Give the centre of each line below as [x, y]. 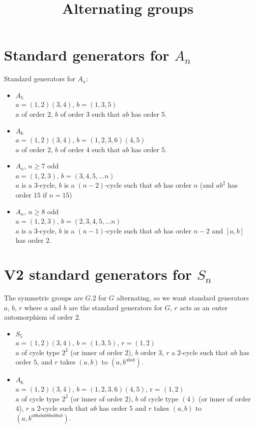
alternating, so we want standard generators [183, 298]
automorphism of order [39, 317]
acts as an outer [204, 307]
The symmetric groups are [43, 298]
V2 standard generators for [98, 274]
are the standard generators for [116, 307]
